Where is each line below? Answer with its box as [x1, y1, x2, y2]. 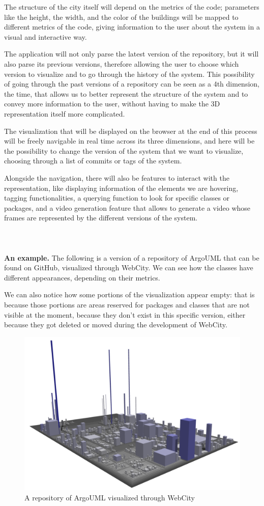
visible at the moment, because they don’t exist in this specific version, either [4, 309, 246, 320]
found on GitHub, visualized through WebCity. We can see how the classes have [4, 262, 253, 273]
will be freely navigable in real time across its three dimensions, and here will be [4, 135, 255, 146]
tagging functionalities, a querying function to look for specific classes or [4, 192, 230, 203]
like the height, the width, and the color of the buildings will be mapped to [4, 11, 239, 22]
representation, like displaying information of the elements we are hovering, [4, 182, 239, 193]
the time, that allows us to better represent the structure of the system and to [4, 88, 248, 99]
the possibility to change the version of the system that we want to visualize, [4, 145, 244, 156]
